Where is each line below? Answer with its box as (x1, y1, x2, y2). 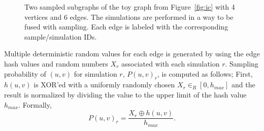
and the (231, 79, 255, 90)
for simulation (74, 68, 117, 79)
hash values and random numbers (4, 58, 108, 69)
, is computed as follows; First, (157, 68, 253, 79)
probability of (4, 68, 46, 79)
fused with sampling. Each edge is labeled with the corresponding (24, 21, 228, 32)
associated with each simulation (121, 58, 220, 69)
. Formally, (18, 99, 52, 110)
